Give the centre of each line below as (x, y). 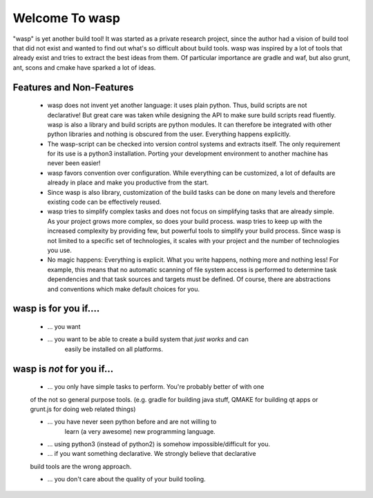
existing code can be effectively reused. (104, 202)
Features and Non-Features (73, 87)
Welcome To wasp (67, 18)
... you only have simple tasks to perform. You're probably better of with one (156, 387)
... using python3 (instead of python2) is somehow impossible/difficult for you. (159, 444)
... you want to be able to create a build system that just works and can (148, 339)
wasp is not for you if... (63, 368)
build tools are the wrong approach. (81, 466)
